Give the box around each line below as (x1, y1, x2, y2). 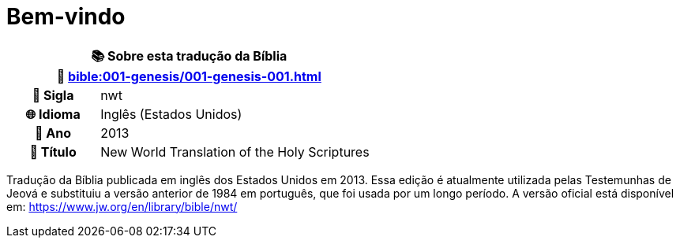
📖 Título (29, 143, 77, 160)
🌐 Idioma (25, 105, 81, 122)
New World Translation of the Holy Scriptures (100, 143, 370, 160)
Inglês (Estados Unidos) (100, 105, 242, 122)
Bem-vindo (6, 3, 126, 30)
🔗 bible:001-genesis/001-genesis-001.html (56, 68, 321, 84)
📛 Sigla (32, 87, 74, 103)
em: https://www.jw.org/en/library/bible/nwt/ (6, 199, 238, 213)
